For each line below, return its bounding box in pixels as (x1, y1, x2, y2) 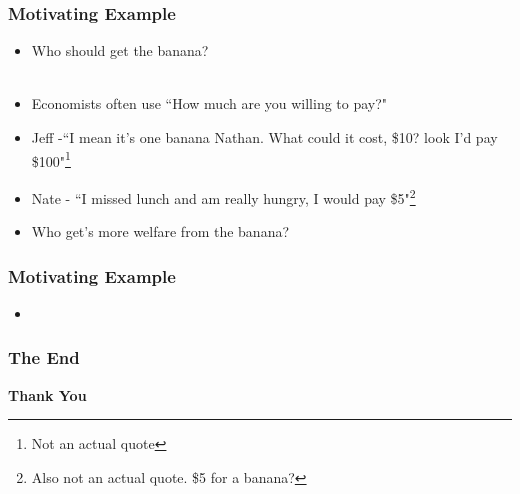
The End (8, 345, 80, 370)
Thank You (8, 384, 87, 405)
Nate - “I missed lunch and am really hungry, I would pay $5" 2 (31, 184, 416, 208)
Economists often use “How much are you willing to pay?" (31, 93, 388, 114)
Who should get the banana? (31, 40, 209, 61)
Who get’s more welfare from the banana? (31, 221, 290, 242)
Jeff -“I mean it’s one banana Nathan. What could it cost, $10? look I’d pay (31, 127, 498, 147)
